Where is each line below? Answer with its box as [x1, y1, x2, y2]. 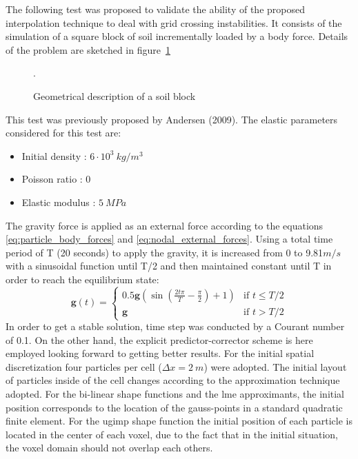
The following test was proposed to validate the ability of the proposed [6, 2, 305, 16]
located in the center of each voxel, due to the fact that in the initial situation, [6, 427, 338, 441]
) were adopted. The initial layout [203, 359, 347, 374]
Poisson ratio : [21, 172, 83, 186]
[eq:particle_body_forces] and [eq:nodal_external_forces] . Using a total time [6, 232, 333, 246]
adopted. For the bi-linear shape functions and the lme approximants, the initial [6, 387, 345, 401]
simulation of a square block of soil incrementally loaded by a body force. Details [6, 29, 348, 43]
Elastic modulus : [21, 194, 96, 209]
